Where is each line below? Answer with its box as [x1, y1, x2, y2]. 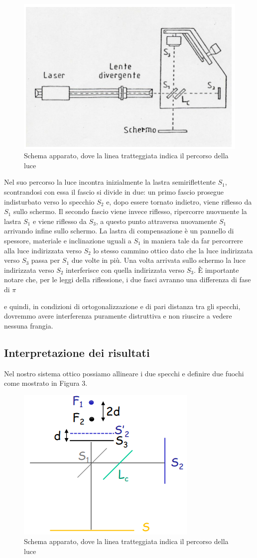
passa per [31, 255, 60, 265]
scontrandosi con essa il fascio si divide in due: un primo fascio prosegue [4, 187, 224, 197]
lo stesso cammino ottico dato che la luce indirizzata [93, 245, 253, 255]
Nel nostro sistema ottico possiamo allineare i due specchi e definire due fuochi [4, 368, 244, 378]
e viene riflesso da [32, 216, 87, 226]
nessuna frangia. [4, 320, 53, 331]
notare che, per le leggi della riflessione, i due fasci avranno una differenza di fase [4, 274, 251, 285]
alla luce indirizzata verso [4, 245, 82, 255]
